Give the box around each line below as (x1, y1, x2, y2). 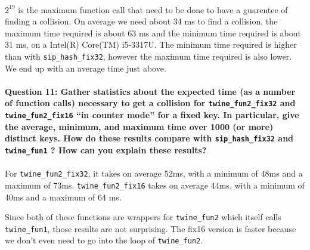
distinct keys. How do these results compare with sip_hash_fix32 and (5, 132, 294, 144)
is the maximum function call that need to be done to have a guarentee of (18, 3, 288, 16)
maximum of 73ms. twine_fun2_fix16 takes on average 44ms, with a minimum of (5, 178, 305, 191)
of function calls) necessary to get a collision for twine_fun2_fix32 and (5, 97, 296, 109)
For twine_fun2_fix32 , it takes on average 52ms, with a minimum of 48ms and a (5, 167, 303, 180)
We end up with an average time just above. (5, 61, 166, 74)
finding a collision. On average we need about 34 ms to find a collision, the (5, 15, 278, 27)
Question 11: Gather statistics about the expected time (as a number (5, 85, 296, 97)
